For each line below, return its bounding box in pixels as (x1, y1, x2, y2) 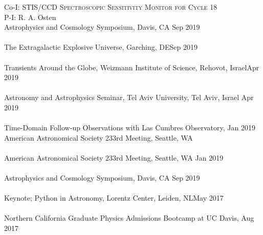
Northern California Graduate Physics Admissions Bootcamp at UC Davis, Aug (4, 212, 254, 223)
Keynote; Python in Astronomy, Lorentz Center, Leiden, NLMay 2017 (4, 192, 224, 203)
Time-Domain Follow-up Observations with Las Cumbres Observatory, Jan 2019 (4, 122, 255, 133)
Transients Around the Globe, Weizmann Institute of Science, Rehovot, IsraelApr (4, 62, 259, 72)
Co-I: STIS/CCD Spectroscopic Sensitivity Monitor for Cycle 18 (4, 2, 217, 12)
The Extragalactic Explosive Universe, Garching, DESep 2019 (4, 42, 198, 52)
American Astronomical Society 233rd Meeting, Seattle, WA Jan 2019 (4, 152, 224, 163)
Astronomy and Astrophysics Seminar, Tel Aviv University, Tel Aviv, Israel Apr (4, 92, 254, 103)
